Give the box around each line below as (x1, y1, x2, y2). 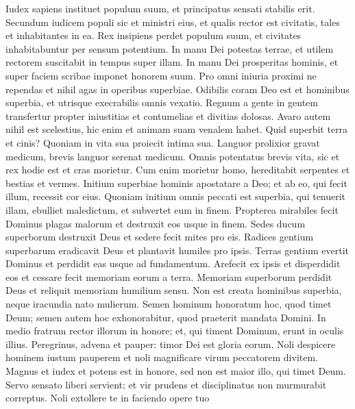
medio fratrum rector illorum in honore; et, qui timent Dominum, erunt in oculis (5, 323, 344, 338)
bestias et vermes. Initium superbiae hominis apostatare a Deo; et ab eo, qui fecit (5, 175, 347, 190)
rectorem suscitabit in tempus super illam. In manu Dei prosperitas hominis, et (5, 55, 339, 69)
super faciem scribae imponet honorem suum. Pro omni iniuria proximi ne (5, 68, 317, 82)
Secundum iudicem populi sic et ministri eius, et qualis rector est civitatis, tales (5, 14, 340, 29)
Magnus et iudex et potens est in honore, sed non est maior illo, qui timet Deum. (5, 364, 346, 378)
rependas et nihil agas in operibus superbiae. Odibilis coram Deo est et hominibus (5, 82, 350, 96)
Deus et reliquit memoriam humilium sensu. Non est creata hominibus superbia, (5, 283, 342, 297)
